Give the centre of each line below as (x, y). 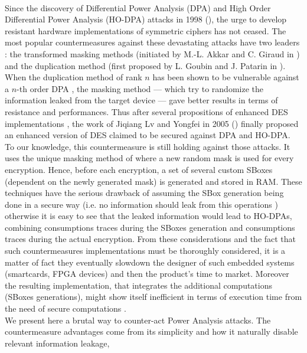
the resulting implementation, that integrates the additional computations (139, 285)
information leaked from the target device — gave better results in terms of (141, 100)
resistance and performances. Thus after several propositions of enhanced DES (146, 111)
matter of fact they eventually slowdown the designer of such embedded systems (150, 262)
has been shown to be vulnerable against (226, 77)
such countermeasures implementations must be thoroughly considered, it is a (145, 251)
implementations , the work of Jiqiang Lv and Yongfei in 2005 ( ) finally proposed (152, 123)
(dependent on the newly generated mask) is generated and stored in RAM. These (153, 181)
